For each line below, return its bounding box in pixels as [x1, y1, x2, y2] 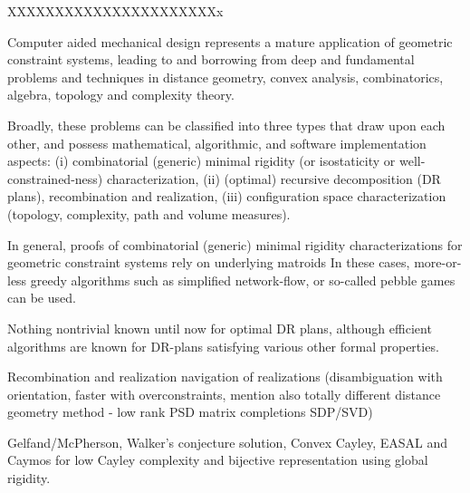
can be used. [7, 288, 76, 307]
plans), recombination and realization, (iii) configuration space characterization [7, 187, 446, 206]
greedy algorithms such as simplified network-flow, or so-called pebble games [30, 270, 456, 289]
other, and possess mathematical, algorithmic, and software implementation [7, 133, 427, 152]
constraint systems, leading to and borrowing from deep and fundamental [7, 50, 415, 69]
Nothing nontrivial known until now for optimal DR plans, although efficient [7, 318, 432, 337]
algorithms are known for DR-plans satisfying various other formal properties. [7, 336, 439, 355]
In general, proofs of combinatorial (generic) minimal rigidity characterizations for [7, 235, 463, 254]
